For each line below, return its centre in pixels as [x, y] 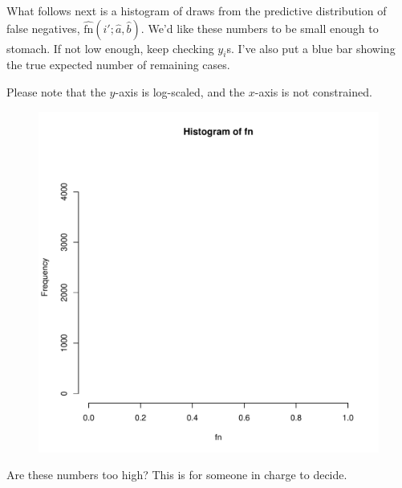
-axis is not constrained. [313, 91]
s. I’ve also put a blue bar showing [311, 48]
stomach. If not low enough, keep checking [110, 48]
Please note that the [56, 91]
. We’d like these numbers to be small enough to [260, 28]
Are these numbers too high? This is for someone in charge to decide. [177, 475]
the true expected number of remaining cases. [118, 65]
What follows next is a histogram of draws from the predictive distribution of [197, 10]
